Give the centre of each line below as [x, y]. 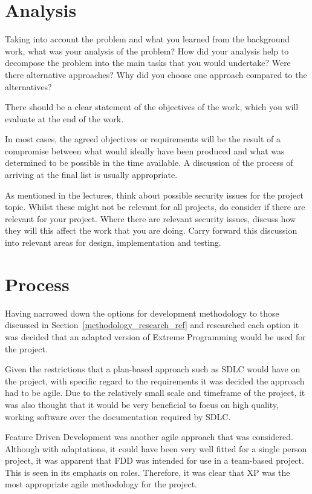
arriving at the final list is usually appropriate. [91, 175]
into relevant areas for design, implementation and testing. [113, 242]
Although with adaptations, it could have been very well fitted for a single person [156, 448]
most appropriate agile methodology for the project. [101, 484]
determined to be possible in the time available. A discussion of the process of [149, 163]
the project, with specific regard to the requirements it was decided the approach [155, 380]
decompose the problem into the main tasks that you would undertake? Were [148, 63]
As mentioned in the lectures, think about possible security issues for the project [154, 195]
